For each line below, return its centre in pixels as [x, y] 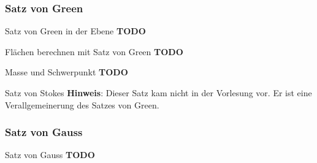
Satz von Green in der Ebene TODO [75, 31]
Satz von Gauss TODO [50, 155]
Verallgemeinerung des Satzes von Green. [82, 104]
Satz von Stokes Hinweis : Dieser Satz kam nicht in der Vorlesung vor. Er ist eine [158, 93]
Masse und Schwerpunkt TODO [67, 72]
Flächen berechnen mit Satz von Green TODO [94, 51]
